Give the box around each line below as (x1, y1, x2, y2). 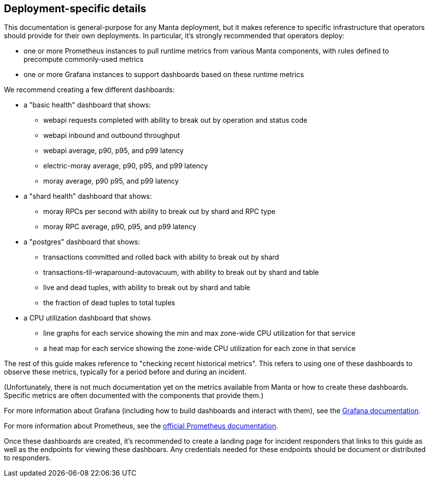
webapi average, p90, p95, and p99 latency (43, 146, 184, 155)
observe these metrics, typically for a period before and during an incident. (4, 368, 247, 376)
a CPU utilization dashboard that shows (24, 314, 151, 322)
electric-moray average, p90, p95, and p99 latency (43, 161, 208, 170)
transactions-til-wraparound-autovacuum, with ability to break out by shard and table (43, 268, 319, 277)
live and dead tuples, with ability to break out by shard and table (43, 283, 250, 292)
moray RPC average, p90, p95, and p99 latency (43, 222, 196, 231)
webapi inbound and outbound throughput (43, 131, 180, 140)
